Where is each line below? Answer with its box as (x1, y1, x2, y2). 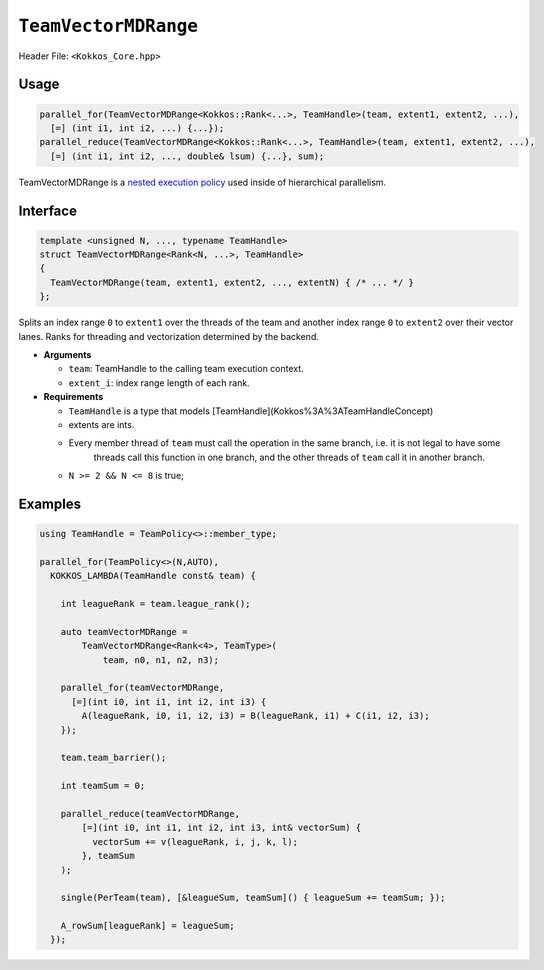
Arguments (43, 349, 92, 361)
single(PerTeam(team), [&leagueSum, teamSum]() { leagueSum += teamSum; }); (60, 892, 446, 904)
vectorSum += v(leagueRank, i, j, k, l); (91, 836, 299, 847)
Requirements (43, 391, 104, 403)
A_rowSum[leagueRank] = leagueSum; (60, 920, 235, 932)
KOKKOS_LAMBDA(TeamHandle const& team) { (50, 570, 257, 582)
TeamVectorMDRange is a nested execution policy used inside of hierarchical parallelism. (18, 176, 387, 188)
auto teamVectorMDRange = (60, 626, 188, 637)
